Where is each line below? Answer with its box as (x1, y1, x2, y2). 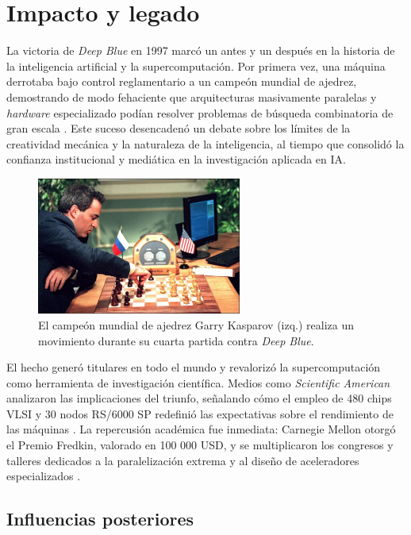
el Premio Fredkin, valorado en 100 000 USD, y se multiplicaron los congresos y (6, 437, 394, 453)
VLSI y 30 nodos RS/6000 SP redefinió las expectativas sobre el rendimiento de (6, 405, 394, 421)
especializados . (6, 468, 81, 484)
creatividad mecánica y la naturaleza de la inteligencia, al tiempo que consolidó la (6, 135, 405, 152)
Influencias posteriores (6, 506, 194, 531)
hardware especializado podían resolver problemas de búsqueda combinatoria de (6, 104, 394, 121)
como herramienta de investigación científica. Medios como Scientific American (6, 374, 390, 391)
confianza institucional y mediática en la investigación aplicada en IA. (6, 151, 346, 167)
